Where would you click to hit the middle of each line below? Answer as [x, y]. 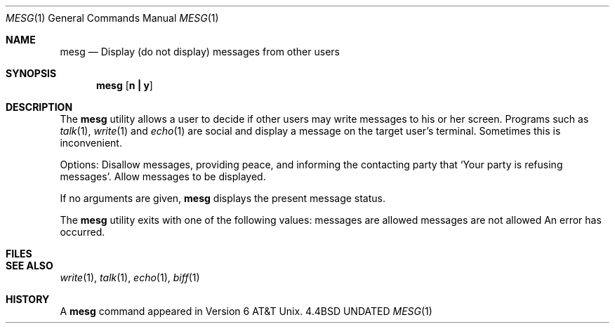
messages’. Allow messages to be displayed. [163, 176]
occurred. [82, 232]
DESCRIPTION [39, 107]
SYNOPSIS [31, 73]
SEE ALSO [29, 266]
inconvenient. [91, 143]
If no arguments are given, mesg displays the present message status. [223, 198]
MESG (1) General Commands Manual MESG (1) [112, 18]
